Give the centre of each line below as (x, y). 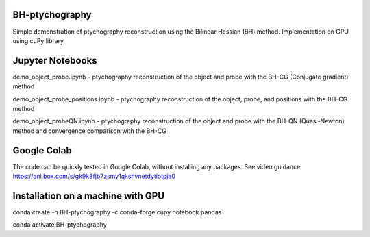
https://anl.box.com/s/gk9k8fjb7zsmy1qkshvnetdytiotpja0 (94, 176)
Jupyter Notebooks (55, 61)
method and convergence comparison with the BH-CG (90, 131)
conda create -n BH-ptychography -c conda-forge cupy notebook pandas (117, 212)
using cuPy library (38, 40)
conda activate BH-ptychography (60, 225)
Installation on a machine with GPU (88, 196)
